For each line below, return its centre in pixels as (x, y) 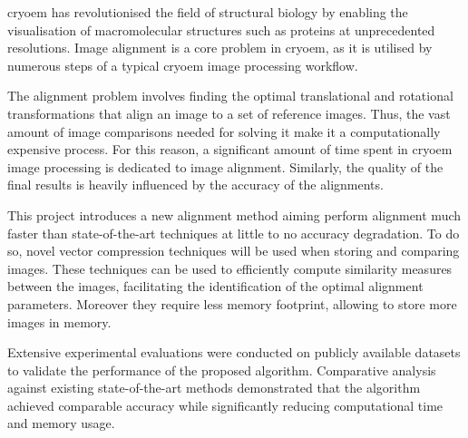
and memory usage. (61, 423)
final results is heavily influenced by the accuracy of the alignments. (195, 185)
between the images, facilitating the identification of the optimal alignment (215, 286)
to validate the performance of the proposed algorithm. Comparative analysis (222, 370)
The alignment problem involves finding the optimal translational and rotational (230, 96)
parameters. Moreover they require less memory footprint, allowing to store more (232, 303)
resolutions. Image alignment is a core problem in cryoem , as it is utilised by (220, 48)
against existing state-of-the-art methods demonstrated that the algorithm (214, 388)
